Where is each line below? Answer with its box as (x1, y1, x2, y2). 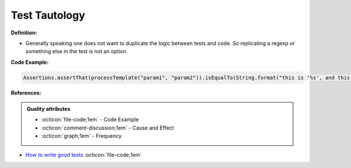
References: (11, 89, 42, 96)
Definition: (11, 29, 37, 36)
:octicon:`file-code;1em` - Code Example (41, 116, 139, 123)
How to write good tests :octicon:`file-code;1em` (25, 151, 142, 158)
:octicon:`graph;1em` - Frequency (41, 132, 122, 139)
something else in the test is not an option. (25, 48, 128, 55)
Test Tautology (11, 9, 85, 22)
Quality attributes (26, 106, 70, 113)
